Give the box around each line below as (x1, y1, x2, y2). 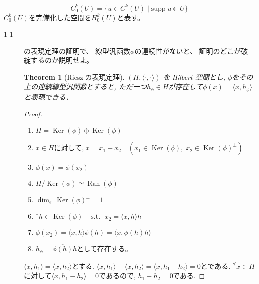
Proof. (24, 108, 42, 118)
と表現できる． (24, 91, 73, 102)
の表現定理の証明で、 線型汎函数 (24, 45, 131, 56)
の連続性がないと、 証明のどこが (134, 45, 241, 56)
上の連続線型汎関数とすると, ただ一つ (24, 81, 147, 92)
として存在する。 (77, 243, 132, 254)
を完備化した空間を (28, 12, 91, 22)
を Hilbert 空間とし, (163, 71, 225, 82)
